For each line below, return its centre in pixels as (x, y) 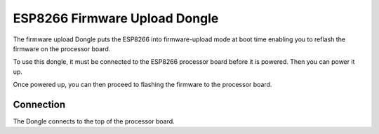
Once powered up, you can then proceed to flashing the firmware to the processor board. (142, 85)
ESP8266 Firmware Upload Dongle (116, 18)
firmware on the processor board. (62, 48)
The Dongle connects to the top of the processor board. (94, 121)
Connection (39, 104)
